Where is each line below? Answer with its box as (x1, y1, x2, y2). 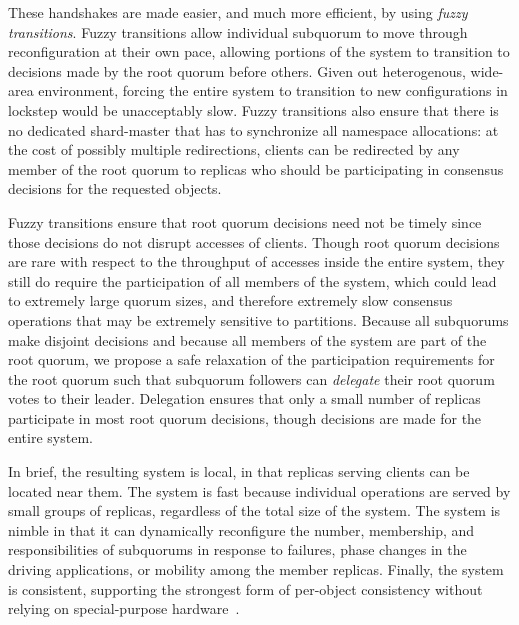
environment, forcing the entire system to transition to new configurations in (38, 80, 508, 101)
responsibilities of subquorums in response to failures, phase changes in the (8, 539, 467, 560)
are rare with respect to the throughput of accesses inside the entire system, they (8, 251, 505, 272)
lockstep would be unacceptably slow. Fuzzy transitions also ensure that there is (8, 99, 499, 120)
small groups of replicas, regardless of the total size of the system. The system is (8, 500, 501, 521)
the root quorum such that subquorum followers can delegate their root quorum (8, 368, 495, 389)
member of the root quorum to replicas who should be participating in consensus (8, 158, 504, 179)
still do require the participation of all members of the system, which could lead (8, 270, 497, 291)
